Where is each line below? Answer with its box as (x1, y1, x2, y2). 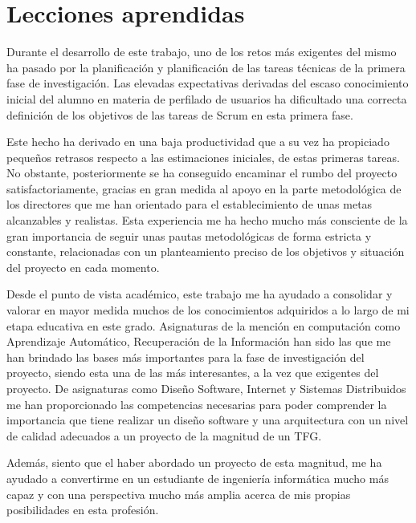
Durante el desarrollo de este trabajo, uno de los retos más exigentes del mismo (6, 43, 397, 60)
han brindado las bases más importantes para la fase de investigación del (6, 348, 365, 365)
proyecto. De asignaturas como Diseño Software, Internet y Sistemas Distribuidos (6, 380, 406, 396)
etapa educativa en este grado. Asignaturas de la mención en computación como (6, 317, 401, 334)
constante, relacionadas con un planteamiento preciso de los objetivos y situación (6, 243, 405, 260)
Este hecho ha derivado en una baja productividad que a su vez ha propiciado (6, 133, 389, 150)
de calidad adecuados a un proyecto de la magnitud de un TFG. (6, 427, 322, 444)
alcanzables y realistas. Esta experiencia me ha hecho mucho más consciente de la (6, 212, 408, 229)
